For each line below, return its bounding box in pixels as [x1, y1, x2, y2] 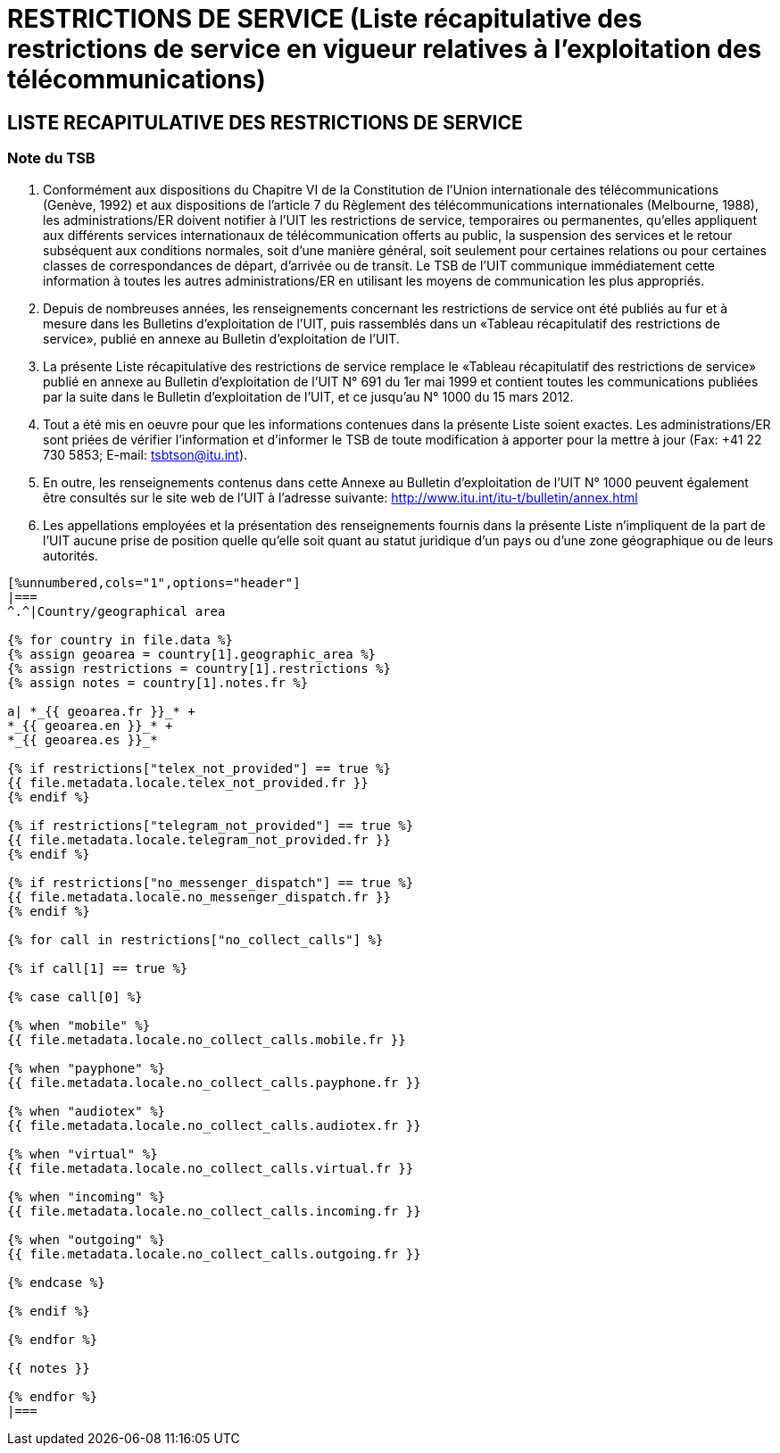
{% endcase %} [7, 1274, 105, 1290]
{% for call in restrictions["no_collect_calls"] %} [7, 932, 384, 947]
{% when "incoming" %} [7, 1189, 166, 1204]
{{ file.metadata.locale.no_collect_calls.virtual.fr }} [7, 1160, 414, 1175]
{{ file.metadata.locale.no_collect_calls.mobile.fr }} [7, 1032, 406, 1047]
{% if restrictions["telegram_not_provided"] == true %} [7, 818, 414, 833]
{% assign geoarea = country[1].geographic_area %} [7, 646, 377, 661]
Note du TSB [7, 149, 95, 168]
